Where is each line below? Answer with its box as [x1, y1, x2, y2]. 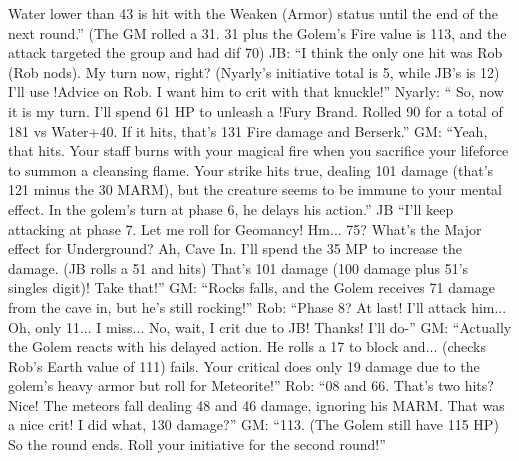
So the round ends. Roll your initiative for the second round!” [8, 434, 386, 455]
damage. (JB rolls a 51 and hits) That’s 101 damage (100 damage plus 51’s [8, 257, 469, 278]
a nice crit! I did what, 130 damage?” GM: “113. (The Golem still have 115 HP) [8, 414, 499, 435]
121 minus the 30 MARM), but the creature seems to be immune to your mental [8, 179, 502, 200]
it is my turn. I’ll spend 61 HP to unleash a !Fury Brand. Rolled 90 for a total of [8, 100, 503, 121]
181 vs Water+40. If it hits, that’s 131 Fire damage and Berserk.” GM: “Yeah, [8, 120, 488, 141]
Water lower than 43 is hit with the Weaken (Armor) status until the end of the [8, 3, 498, 23]
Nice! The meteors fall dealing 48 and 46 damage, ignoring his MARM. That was [8, 394, 505, 415]
